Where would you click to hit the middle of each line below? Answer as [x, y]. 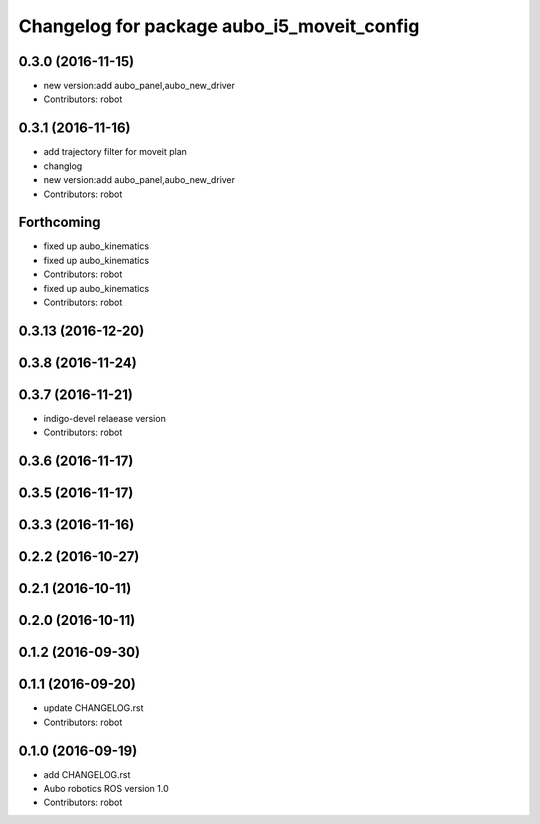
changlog [63, 166]
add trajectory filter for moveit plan [115, 152]
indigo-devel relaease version [105, 418]
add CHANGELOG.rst [87, 774]
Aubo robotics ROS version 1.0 [106, 789]
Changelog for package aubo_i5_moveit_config [219, 26]
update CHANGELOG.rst [93, 708]
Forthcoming [59, 222]
